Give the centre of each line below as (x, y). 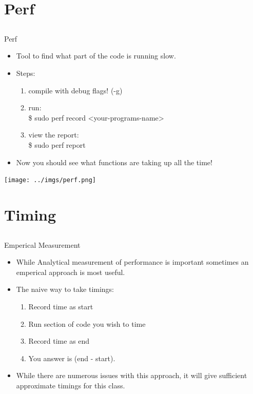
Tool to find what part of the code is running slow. (96, 56)
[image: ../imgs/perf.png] (50, 180)
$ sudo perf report (57, 144)
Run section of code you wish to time (87, 323)
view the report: (54, 135)
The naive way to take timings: (65, 289)
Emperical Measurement (42, 244)
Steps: (26, 73)
